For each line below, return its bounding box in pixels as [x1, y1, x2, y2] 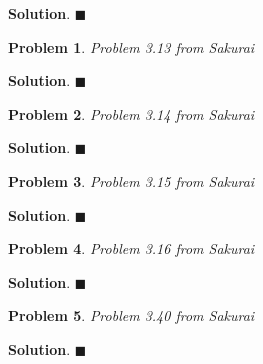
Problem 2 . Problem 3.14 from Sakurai [8, 103, 255, 124]
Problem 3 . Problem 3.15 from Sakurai [8, 170, 255, 191]
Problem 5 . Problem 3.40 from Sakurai [8, 305, 255, 326]
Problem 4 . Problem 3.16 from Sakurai [8, 238, 255, 259]
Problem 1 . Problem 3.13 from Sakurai [8, 36, 255, 57]
